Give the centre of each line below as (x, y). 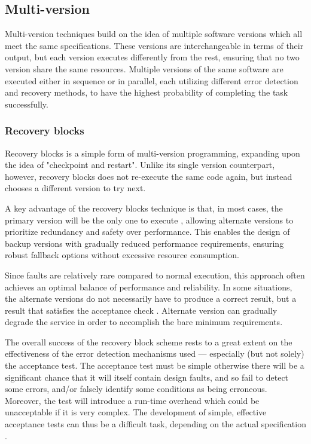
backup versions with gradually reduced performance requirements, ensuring (144, 243)
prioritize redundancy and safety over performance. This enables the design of (147, 232)
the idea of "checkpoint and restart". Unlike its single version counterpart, (140, 165)
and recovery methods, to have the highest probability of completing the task (147, 92)
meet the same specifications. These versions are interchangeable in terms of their (154, 45)
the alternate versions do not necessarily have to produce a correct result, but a (151, 298)
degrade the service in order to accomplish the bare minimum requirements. (144, 322)
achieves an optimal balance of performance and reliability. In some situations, (149, 287)
